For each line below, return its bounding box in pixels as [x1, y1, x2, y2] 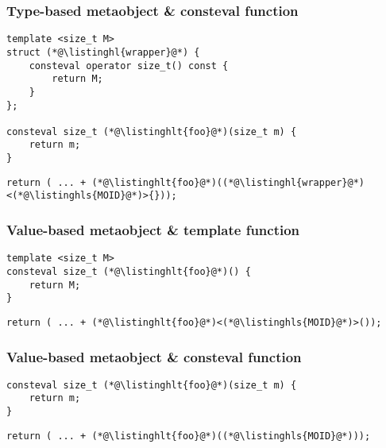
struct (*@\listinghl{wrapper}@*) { [6, 46, 200, 58]
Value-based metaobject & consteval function [6, 346, 302, 366]
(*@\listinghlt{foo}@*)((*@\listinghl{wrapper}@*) [91, 176, 365, 188]
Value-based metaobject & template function [6, 220, 300, 240]
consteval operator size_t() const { [29, 60, 229, 71]
